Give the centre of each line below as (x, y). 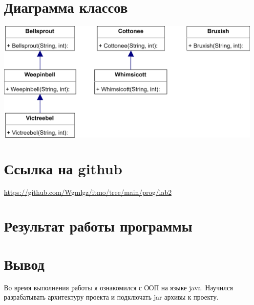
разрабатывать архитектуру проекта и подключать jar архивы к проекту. (111, 297)
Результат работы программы (98, 225)
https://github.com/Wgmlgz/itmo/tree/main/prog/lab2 (88, 192)
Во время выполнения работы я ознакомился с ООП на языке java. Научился (118, 287)
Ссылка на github (63, 168)
